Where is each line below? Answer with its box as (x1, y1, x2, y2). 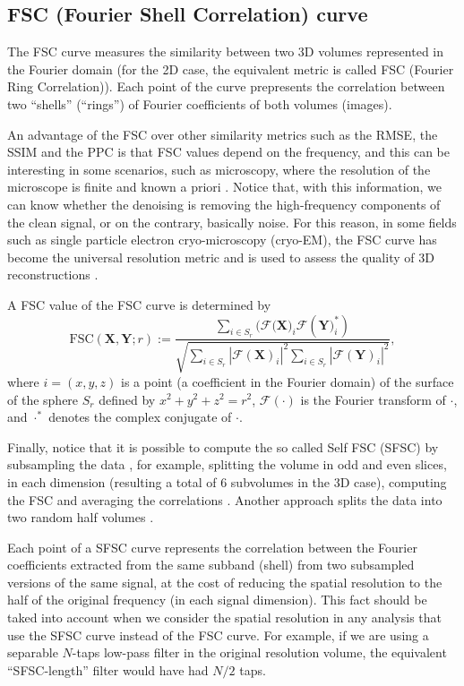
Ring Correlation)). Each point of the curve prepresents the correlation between (7, 77, 445, 96)
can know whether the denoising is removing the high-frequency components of (7, 194, 441, 213)
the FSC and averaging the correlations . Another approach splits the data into (7, 490, 443, 509)
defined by (99, 390, 156, 408)
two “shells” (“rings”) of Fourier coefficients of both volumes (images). (7, 94, 392, 113)
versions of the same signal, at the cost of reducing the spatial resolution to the (7, 572, 443, 591)
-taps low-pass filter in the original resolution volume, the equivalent (72, 643, 447, 662)
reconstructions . (7, 265, 99, 284)
